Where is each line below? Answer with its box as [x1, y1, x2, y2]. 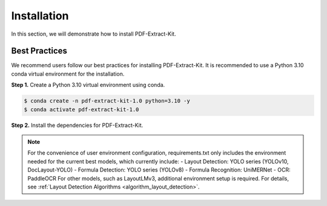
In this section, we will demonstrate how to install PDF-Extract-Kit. [11, 30, 176, 37]
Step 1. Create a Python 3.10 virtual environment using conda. [11, 82, 165, 89]
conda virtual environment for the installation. [11, 70, 125, 77]
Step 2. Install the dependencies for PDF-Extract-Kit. [11, 121, 144, 129]
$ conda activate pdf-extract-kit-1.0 [24, 106, 139, 113]
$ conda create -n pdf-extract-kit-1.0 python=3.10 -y [24, 97, 190, 105]
